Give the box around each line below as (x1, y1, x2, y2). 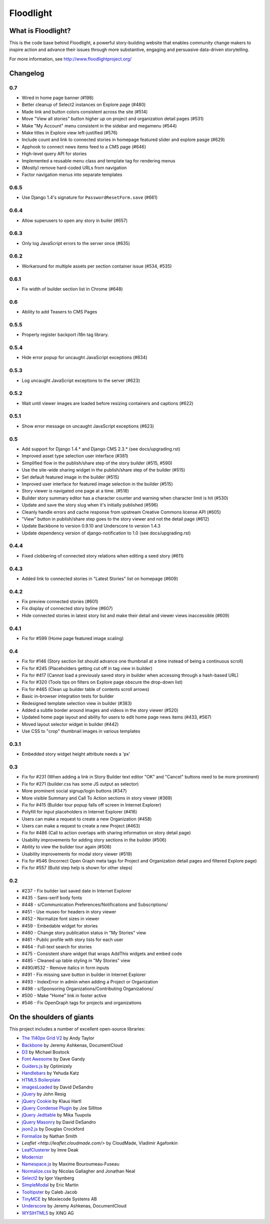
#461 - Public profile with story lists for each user (21, 936, 123, 942)
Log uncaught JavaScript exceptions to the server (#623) (21, 377, 140, 383)
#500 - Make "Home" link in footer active (21, 992, 107, 998)
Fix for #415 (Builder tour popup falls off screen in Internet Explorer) (21, 801, 161, 807)
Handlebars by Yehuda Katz (21, 1070, 79, 1076)
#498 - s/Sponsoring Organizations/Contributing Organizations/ (21, 985, 153, 992)
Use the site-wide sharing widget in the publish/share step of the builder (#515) (21, 467, 185, 473)
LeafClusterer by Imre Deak (21, 1147, 78, 1153)
